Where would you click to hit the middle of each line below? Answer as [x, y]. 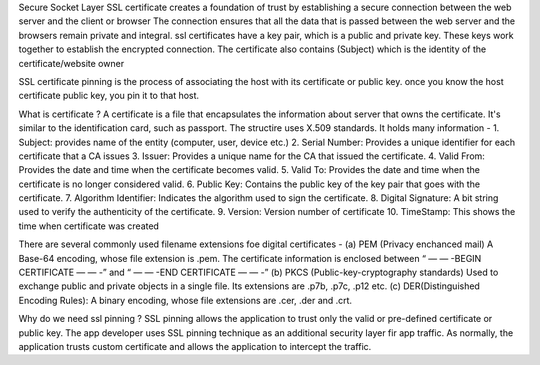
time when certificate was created [89, 226]
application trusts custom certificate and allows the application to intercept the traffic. [195, 346]
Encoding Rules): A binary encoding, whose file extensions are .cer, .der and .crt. [185, 300]
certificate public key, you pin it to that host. [109, 96]
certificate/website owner [71, 63]
